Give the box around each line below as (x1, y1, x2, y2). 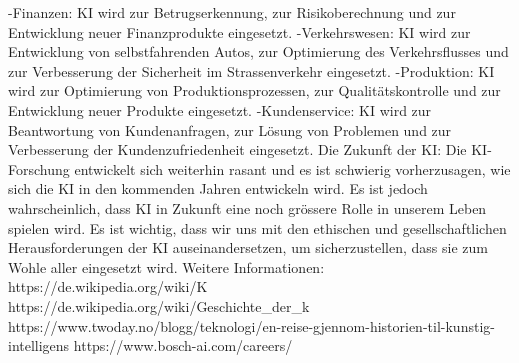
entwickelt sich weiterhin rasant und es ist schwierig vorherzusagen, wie (74, 158, 511, 179)
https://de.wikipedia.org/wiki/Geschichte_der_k (8, 295, 310, 316)
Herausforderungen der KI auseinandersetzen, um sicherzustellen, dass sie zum (8, 237, 488, 258)
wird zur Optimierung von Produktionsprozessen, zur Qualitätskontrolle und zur (8, 80, 501, 101)
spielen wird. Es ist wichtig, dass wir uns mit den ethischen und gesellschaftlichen (8, 217, 507, 238)
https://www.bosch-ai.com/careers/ (73, 335, 293, 356)
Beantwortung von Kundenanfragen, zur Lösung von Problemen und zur (8, 119, 452, 140)
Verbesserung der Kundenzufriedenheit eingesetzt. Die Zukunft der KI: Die (8, 139, 467, 160)
